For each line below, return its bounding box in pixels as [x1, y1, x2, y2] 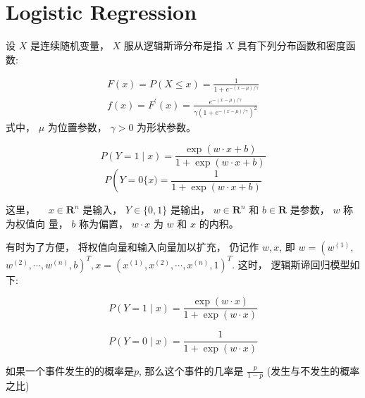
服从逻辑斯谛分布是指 [123, 38, 223, 53]
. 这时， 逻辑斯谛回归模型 [232, 256, 350, 271]
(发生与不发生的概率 [266, 363, 360, 378]
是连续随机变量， [30, 38, 109, 53]
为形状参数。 [137, 120, 197, 135]
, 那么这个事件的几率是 [139, 363, 244, 378]
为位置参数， [47, 120, 107, 135]
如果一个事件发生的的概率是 [6, 363, 134, 378]
